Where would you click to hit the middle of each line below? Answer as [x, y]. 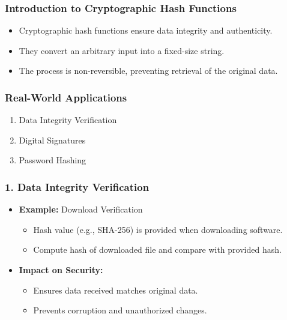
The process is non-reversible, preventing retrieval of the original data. [148, 71]
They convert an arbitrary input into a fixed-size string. [122, 50]
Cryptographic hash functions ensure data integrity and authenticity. [146, 30]
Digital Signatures [52, 140]
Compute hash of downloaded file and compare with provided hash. [157, 249]
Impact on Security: [61, 270]
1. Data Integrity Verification [77, 186]
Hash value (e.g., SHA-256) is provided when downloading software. [158, 229]
